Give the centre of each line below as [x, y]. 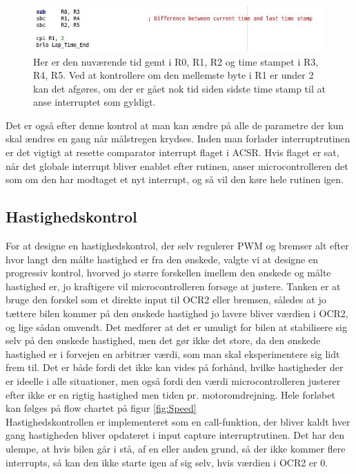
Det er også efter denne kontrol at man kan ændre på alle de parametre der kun [175, 125]
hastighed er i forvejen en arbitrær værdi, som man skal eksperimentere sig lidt [173, 353]
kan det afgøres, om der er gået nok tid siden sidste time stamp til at [179, 88]
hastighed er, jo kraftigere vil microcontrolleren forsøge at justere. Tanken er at [173, 286]
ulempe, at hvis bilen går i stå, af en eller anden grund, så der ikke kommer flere [176, 448]
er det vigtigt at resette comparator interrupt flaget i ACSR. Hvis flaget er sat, [172, 152]
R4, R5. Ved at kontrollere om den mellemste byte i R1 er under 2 [174, 75]
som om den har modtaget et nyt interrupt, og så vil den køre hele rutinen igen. [175, 179]
